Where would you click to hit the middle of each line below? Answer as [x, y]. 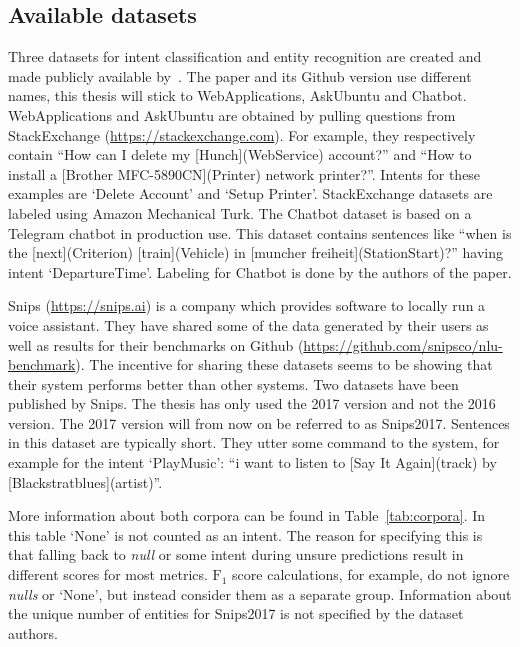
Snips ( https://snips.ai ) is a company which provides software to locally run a [247, 305]
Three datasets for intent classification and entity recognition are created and [245, 56]
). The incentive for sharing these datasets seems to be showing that [284, 364]
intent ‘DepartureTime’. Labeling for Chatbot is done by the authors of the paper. [260, 271]
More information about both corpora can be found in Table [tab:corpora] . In [247, 515]
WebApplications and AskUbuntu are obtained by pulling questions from [232, 114]
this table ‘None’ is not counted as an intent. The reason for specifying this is [245, 534]
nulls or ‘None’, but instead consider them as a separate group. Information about [260, 593]
